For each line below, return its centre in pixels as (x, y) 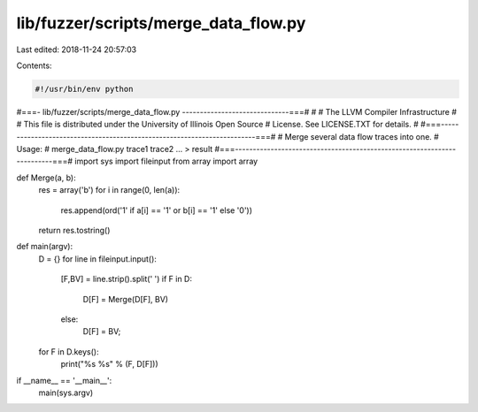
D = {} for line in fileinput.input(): (97, 259)
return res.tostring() (74, 231)
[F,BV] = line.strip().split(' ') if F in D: (127, 279)
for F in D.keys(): (69, 351)
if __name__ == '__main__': (64, 380)
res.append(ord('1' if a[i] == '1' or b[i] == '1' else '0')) (156, 210)
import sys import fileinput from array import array (166, 161)
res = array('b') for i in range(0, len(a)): (109, 190)
